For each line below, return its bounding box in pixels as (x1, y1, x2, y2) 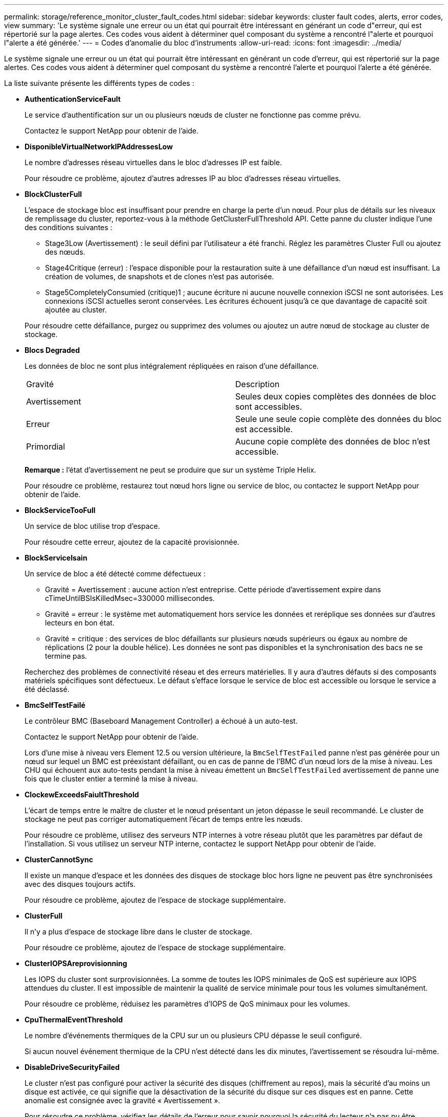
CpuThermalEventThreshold (25, 1015, 123, 1024)
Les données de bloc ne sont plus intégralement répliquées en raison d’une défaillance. (25, 362, 319, 370)
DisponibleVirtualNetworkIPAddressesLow (25, 142, 173, 151)
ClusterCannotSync (25, 855, 93, 864)
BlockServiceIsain (25, 553, 87, 562)
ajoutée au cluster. (45, 305, 107, 314)
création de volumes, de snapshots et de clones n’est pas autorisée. (45, 272, 274, 281)
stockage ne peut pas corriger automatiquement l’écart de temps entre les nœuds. (25, 815, 303, 823)
